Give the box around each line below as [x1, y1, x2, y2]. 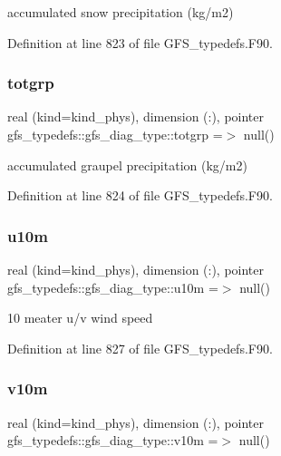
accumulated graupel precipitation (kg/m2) [7, 155, 247, 174]
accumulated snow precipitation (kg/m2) [7, 3, 234, 21]
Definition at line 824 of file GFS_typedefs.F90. [7, 186, 273, 205]
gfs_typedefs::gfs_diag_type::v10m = [7, 431, 218, 450]
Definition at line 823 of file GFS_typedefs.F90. [7, 33, 273, 52]
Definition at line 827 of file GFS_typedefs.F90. [7, 338, 273, 357]
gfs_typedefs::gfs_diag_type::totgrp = [7, 125, 223, 143]
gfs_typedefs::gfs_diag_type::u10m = [7, 277, 218, 296]
